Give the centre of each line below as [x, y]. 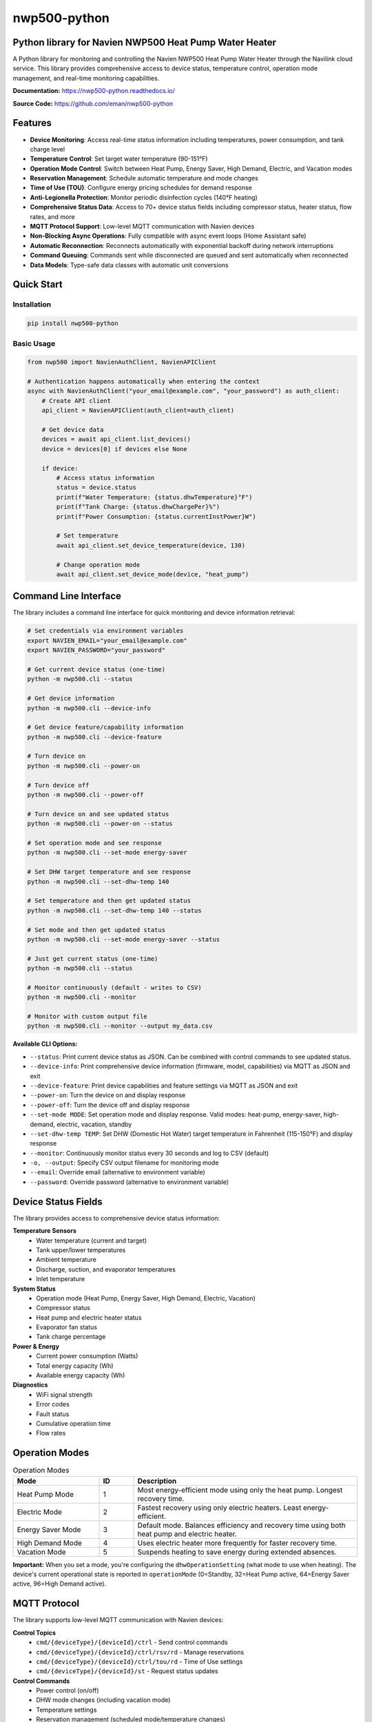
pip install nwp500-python [73, 323]
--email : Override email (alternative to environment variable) [118, 1172]
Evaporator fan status [67, 1327]
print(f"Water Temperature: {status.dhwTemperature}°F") [154, 497]
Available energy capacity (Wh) [81, 1376]
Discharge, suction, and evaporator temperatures [106, 1269]
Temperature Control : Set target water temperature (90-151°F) [119, 159]
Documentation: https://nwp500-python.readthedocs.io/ [94, 91]
